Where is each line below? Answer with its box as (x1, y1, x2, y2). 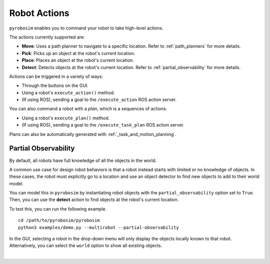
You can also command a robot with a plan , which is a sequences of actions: (9, 105, 167, 112)
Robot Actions (9, 7, 69, 18)
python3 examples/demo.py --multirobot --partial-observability (18, 224, 179, 230)
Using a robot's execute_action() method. (21, 89, 115, 95)
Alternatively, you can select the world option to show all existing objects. (9, 242, 162, 248)
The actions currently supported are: (9, 34, 85, 40)
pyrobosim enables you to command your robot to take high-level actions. (9, 25, 163, 31)
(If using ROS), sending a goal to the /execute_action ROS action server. (21, 96, 177, 102)
